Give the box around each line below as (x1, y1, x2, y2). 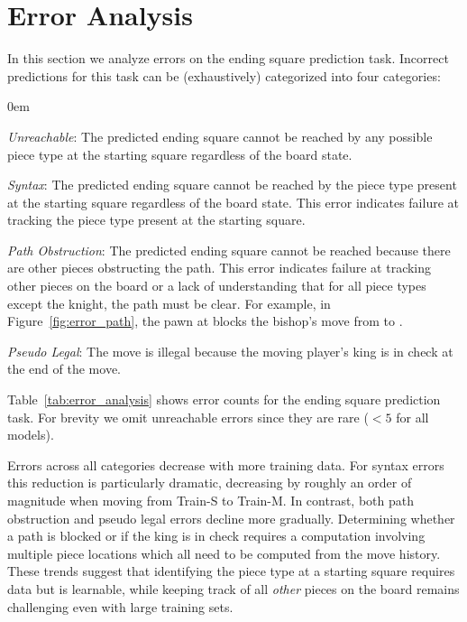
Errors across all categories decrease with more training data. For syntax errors (7, 455, 444, 474)
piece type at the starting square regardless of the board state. (7, 144, 353, 163)
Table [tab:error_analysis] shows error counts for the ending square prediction (7, 390, 441, 409)
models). (7, 425, 54, 444)
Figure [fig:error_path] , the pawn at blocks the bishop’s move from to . (7, 311, 403, 330)
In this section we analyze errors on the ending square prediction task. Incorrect (7, 49, 449, 68)
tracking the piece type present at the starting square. (7, 210, 306, 229)
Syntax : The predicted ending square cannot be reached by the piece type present (7, 175, 457, 194)
